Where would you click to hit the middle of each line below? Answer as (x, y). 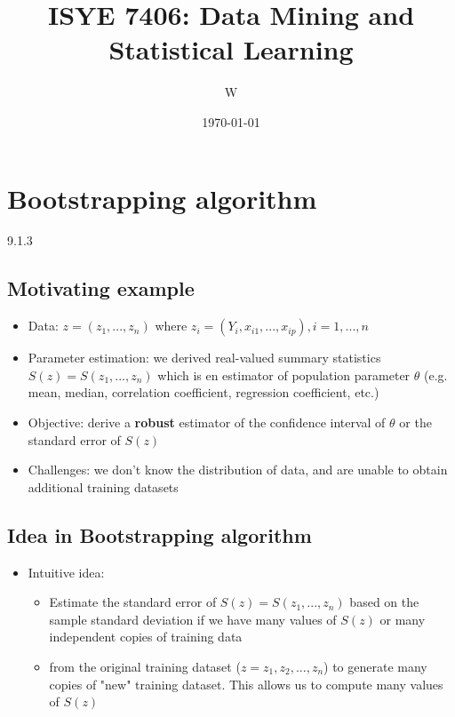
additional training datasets (103, 486)
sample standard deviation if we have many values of (193, 619)
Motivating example (101, 288)
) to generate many (375, 666)
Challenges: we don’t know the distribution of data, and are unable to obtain (238, 470)
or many (403, 619)
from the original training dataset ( (145, 666)
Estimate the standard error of (133, 602)
